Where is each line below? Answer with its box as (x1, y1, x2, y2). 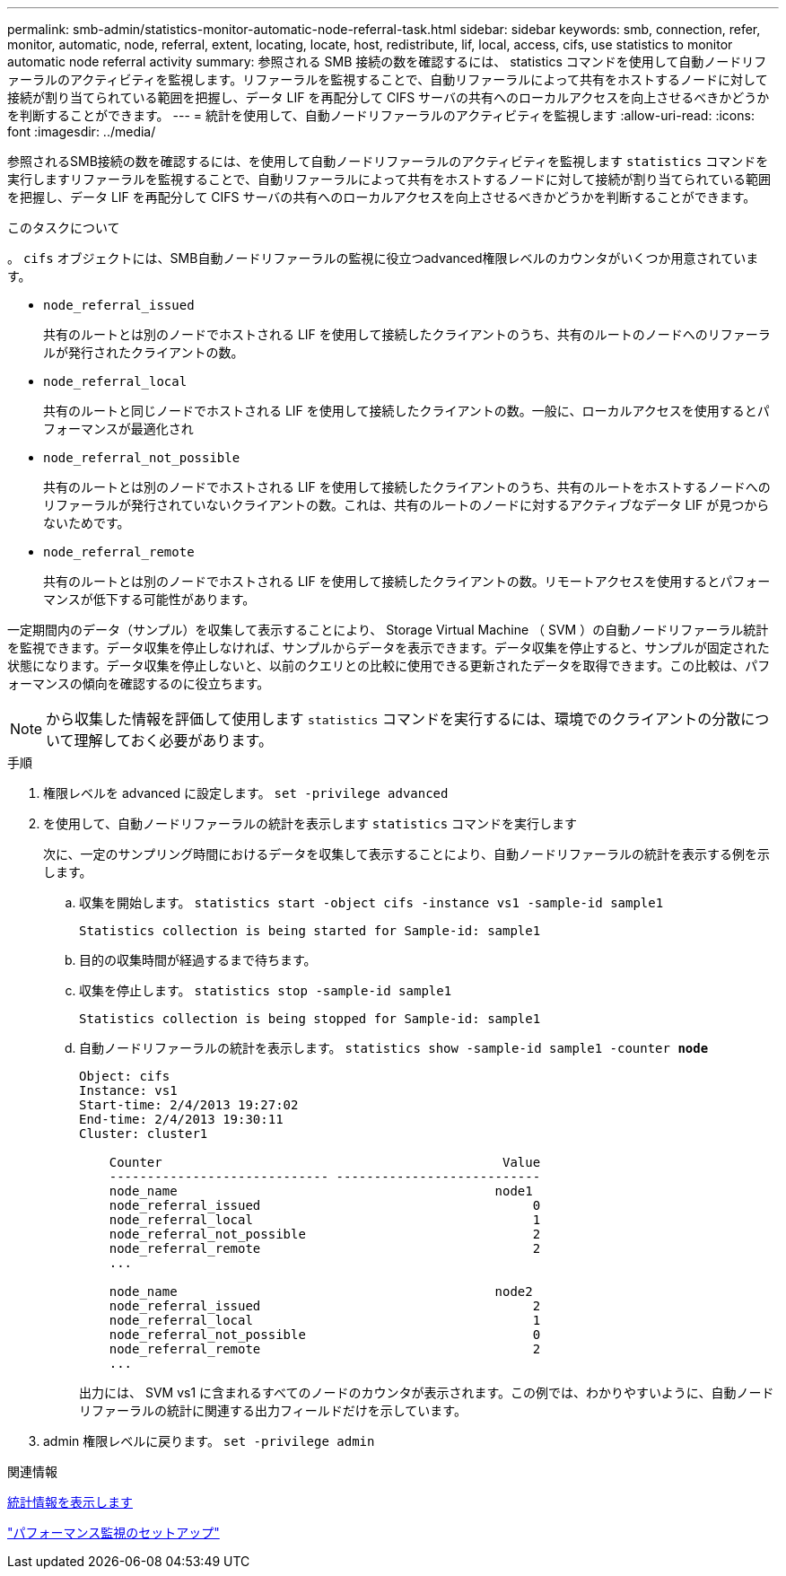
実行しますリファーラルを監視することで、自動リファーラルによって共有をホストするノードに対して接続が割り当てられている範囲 (7, 171, 772, 187)
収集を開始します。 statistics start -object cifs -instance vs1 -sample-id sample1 (79, 895, 664, 910)
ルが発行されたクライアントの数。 (43, 345, 244, 360)
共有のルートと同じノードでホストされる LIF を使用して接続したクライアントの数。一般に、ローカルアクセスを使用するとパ (43, 403, 770, 418)
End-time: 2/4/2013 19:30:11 (79, 1112, 284, 1126)
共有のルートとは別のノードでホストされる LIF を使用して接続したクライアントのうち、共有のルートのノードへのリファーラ (43, 327, 771, 342)
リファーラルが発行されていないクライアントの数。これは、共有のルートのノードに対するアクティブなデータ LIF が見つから (43, 497, 770, 512)
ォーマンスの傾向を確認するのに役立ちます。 (7, 676, 270, 691)
